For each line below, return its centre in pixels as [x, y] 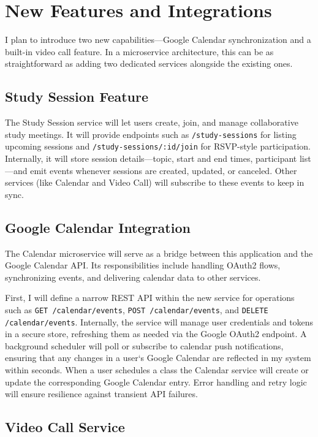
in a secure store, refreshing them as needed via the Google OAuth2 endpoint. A [156, 334]
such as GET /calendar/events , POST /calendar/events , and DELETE [137, 309]
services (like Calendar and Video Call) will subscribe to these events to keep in [155, 182]
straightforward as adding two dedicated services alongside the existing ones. [149, 63]
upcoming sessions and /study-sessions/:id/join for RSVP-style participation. [158, 146]
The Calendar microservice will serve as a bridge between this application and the [159, 253]
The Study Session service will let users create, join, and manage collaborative [152, 122]
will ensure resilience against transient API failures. [101, 394]
